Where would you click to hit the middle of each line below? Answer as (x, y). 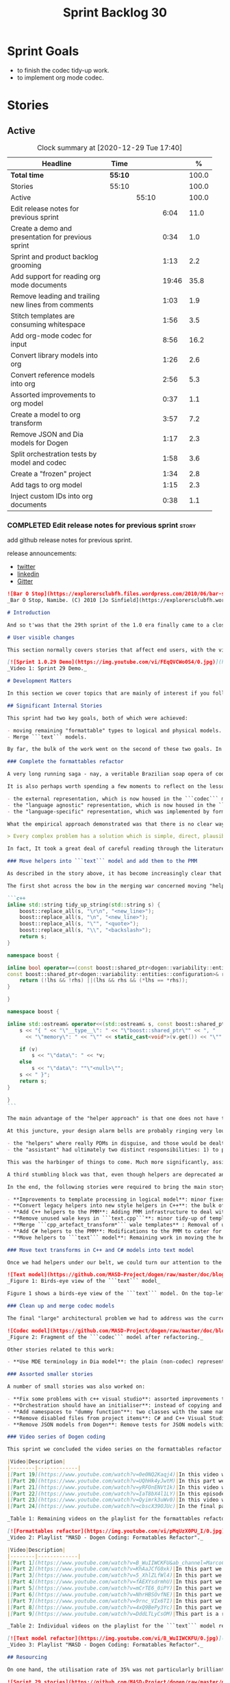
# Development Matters (39, 681)
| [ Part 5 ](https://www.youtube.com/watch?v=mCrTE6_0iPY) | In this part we (115, 1588)
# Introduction (29, 612)
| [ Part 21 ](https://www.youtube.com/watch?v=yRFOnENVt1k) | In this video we (117, 1487)
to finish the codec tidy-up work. (63, 70)
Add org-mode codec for (51, 336)
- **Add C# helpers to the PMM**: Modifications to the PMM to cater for (115, 1231)
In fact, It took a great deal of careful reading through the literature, (117, 849)
